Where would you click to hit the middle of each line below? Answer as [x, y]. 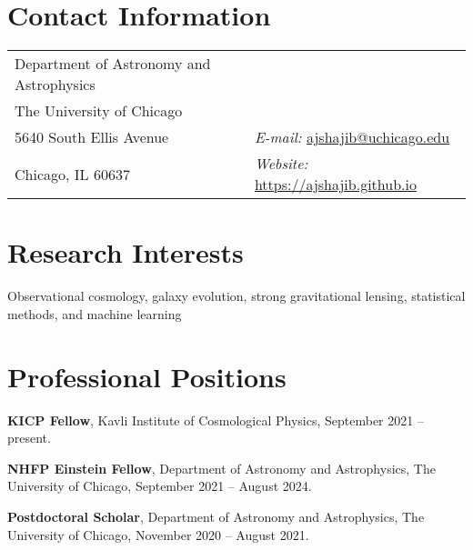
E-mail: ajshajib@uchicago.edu [352, 137]
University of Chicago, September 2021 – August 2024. [160, 486]
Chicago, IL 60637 [72, 174]
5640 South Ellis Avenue [92, 137]
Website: [281, 164]
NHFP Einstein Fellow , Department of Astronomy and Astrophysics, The [221, 468]
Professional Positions [147, 376]
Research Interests [126, 252]
